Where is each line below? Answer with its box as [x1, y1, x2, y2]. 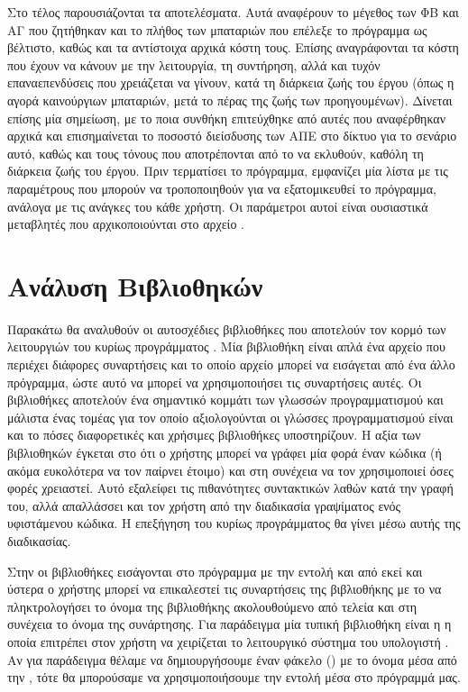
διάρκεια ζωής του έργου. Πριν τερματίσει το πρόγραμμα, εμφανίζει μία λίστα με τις [7, 161, 448, 180]
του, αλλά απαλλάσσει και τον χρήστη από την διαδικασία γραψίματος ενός [7, 496, 401, 514]
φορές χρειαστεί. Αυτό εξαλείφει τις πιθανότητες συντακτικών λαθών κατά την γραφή [7, 478, 454, 497]
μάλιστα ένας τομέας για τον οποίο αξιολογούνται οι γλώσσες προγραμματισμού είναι [7, 407, 454, 426]
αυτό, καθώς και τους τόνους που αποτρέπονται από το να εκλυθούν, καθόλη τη [7, 143, 424, 162]
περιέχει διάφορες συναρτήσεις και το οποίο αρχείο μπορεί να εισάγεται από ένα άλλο [7, 355, 455, 374]
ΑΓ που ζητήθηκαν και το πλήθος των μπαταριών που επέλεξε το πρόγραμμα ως [7, 20, 427, 39]
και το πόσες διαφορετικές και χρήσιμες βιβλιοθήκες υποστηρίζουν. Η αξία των [7, 425, 421, 444]
